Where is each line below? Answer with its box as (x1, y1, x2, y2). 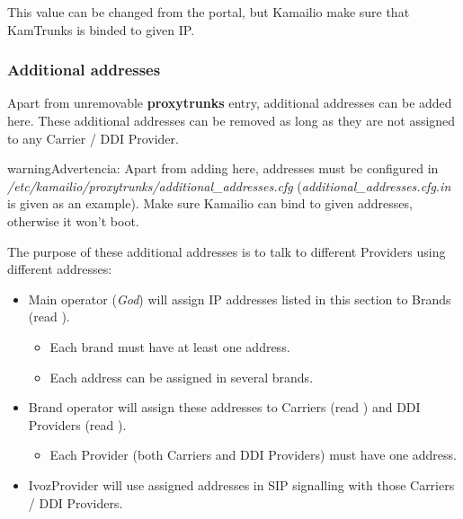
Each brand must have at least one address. (49, 337, 290, 356)
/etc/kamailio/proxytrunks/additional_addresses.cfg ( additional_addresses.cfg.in (7, 176, 451, 195)
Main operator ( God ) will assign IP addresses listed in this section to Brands (28, 289, 451, 308)
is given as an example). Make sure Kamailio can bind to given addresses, (7, 194, 413, 213)
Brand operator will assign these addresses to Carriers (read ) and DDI (28, 398, 421, 417)
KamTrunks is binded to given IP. (7, 20, 195, 39)
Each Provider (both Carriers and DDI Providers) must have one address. (49, 445, 458, 464)
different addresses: (7, 259, 112, 278)
